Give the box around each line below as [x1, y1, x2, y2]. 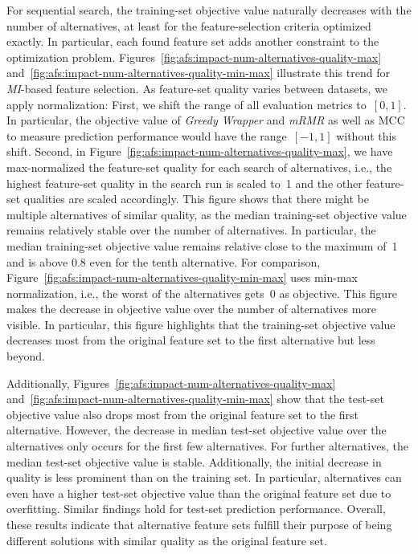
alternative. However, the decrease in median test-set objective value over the [6, 422, 387, 438]
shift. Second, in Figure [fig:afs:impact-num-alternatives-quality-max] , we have [6, 143, 393, 160]
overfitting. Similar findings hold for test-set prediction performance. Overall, [6, 500, 386, 517]
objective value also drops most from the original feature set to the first [6, 405, 359, 422]
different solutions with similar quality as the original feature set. [6, 532, 327, 548]
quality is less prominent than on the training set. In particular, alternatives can [6, 469, 402, 486]
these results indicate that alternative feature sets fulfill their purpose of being [6, 516, 392, 532]
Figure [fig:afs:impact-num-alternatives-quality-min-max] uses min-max [6, 269, 358, 286]
